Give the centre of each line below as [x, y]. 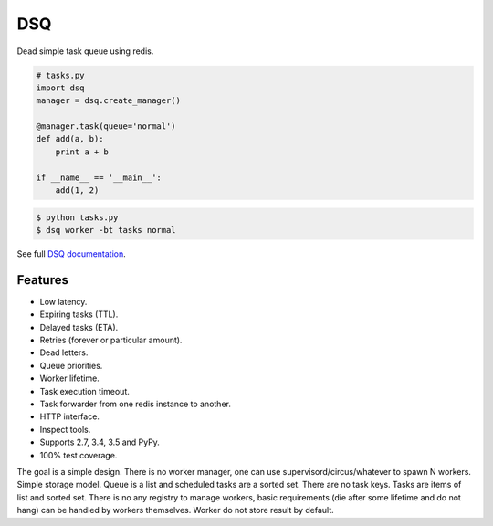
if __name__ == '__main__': [99, 177]
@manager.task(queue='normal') [106, 126]
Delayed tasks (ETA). [79, 327]
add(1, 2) [77, 190]
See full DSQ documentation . [72, 254]
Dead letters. [64, 352]
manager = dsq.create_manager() [109, 101]
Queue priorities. [71, 365]
